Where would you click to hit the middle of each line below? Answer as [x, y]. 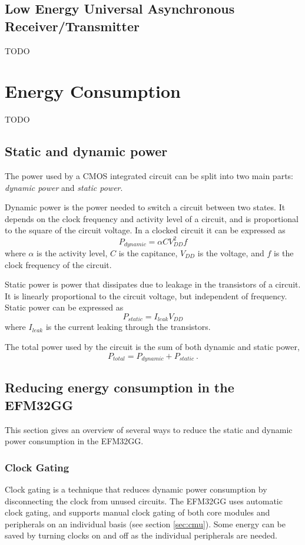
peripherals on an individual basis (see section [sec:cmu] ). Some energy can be [145, 523]
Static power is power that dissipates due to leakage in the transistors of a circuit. [153, 284]
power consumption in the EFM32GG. [74, 441]
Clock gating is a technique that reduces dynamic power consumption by [136, 489]
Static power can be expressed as [64, 307]
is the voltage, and [231, 253]
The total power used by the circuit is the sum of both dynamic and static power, [152, 347]
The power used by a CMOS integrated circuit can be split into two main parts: [149, 176]
